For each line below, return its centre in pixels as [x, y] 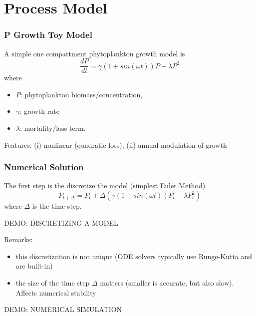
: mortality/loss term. [53, 128]
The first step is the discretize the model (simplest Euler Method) [105, 185]
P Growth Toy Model [48, 35]
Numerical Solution [44, 167]
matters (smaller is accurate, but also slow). [167, 283]
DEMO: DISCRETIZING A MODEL [61, 222]
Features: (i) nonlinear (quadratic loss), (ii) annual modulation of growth [116, 145]
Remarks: [18, 239]
